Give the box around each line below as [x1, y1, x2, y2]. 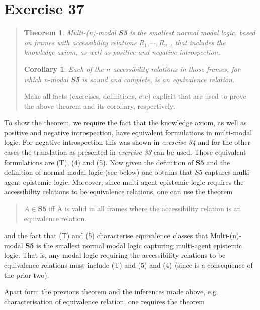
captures [205, 167, 231, 177]
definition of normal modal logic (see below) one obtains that [4, 167, 193, 177]
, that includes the [170, 37, 226, 47]
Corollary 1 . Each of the [24, 63, 104, 74]
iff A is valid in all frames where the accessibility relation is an [49, 203, 241, 214]
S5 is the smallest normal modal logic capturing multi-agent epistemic [25, 240, 242, 250]
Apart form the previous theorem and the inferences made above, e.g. [4, 286, 218, 297]
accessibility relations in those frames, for [113, 63, 240, 74]
